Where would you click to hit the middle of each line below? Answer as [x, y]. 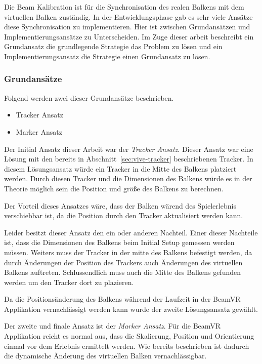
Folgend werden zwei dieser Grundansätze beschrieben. [89, 97]
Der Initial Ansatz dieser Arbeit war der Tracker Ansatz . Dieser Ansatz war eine [129, 149]
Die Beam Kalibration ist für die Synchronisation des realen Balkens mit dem [124, 7]
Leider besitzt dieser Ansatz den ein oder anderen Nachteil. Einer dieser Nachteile [131, 232]
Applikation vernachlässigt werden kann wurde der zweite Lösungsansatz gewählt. [131, 309]
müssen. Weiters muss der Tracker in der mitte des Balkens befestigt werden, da [128, 252]
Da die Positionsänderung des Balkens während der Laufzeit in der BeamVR [122, 299]
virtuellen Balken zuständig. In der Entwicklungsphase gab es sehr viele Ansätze [128, 16]
